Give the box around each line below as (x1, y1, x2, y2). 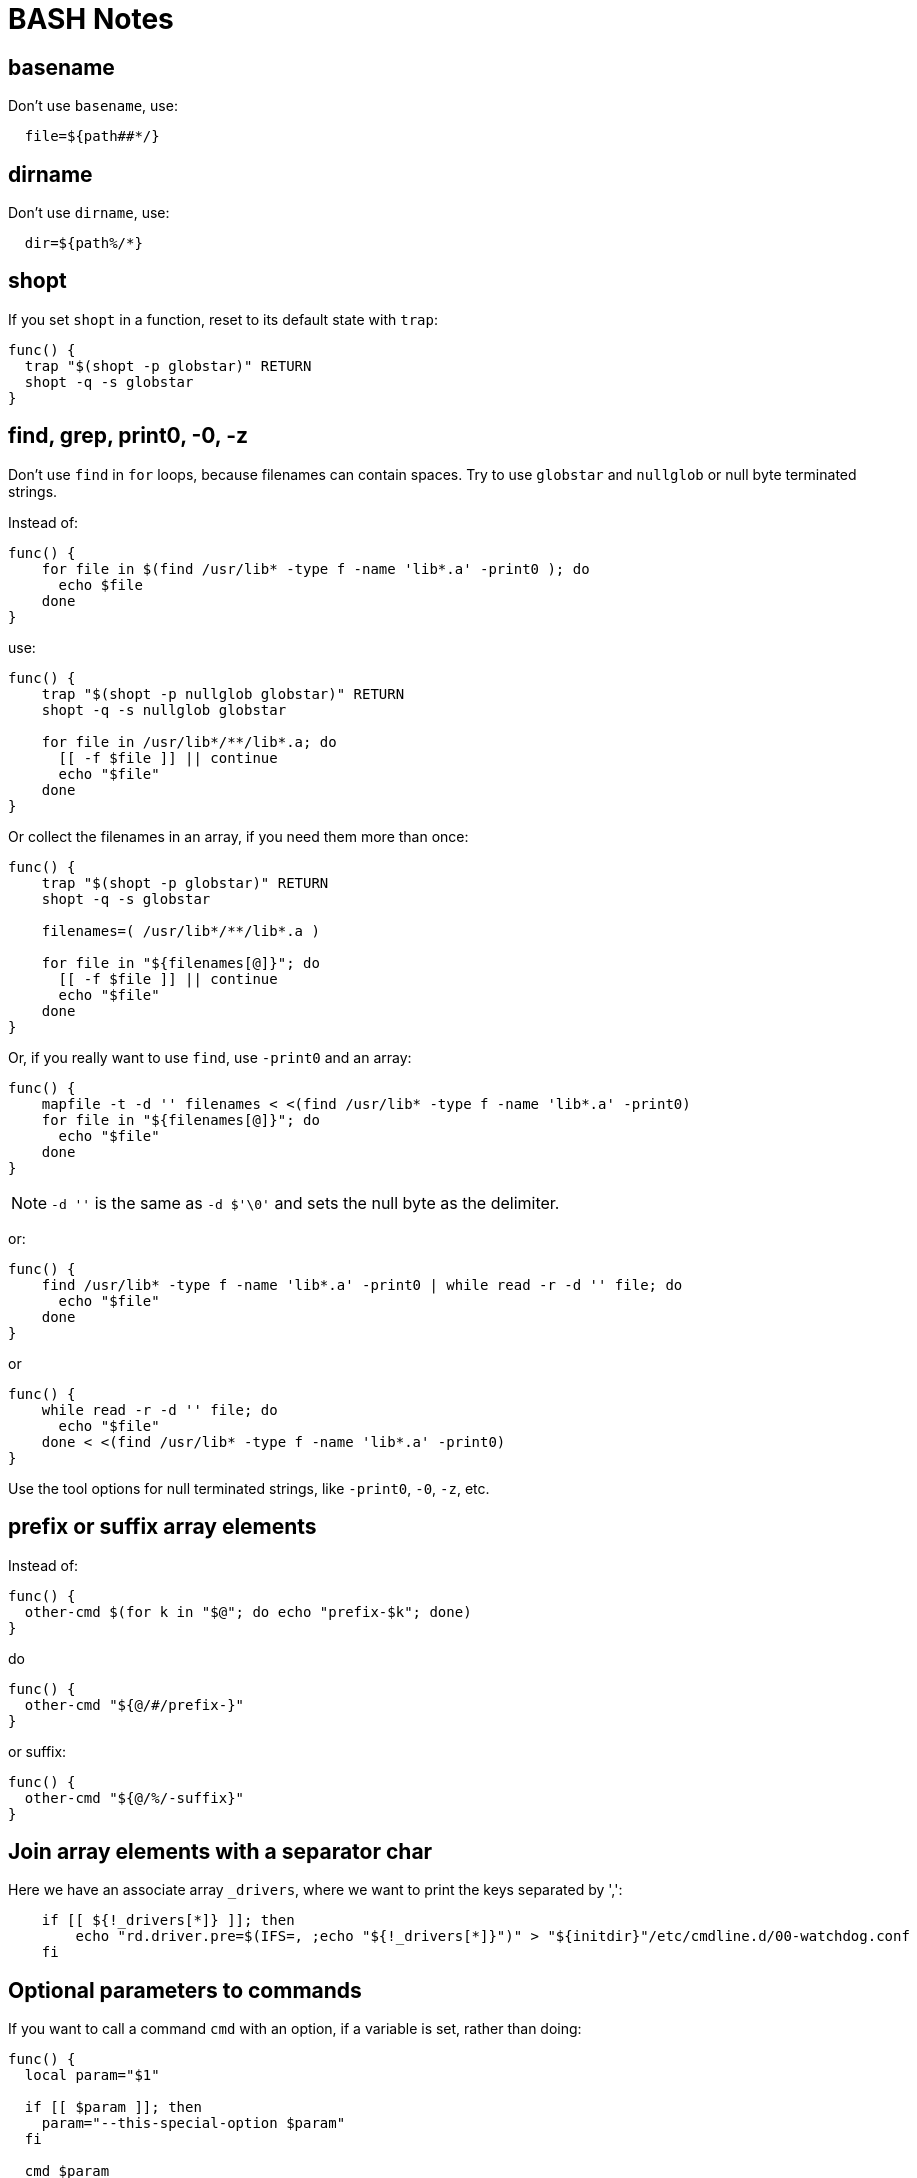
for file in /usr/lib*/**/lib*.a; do (41, 733, 337, 750)
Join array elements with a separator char (8, 1838, 433, 1864)
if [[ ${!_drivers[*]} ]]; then (41, 1912, 295, 1929)
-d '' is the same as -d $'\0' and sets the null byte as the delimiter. (51, 1192, 560, 1213)
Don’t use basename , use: (8, 97, 178, 115)
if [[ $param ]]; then (24, 2099, 202, 2116)
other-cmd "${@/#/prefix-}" (24, 1696, 245, 1713)
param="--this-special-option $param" (41, 2115, 346, 2132)
